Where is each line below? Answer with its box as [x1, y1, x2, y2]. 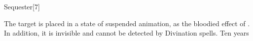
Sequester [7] [4, 1, 40, 11]
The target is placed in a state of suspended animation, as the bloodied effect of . [4, 18, 250, 28]
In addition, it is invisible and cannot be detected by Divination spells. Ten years [4, 28, 249, 38]
